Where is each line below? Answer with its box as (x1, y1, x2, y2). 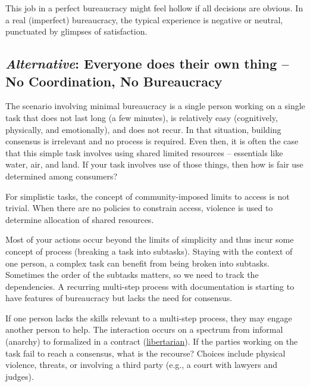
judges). (5, 370, 34, 382)
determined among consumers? (5, 169, 118, 182)
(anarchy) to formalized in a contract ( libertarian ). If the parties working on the (5, 335, 298, 348)
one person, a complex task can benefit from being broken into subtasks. (5, 256, 270, 269)
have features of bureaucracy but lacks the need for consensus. (5, 292, 233, 304)
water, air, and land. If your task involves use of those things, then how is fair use (5, 158, 303, 171)
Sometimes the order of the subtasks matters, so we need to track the (5, 268, 259, 281)
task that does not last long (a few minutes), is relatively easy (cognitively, (5, 111, 278, 123)
